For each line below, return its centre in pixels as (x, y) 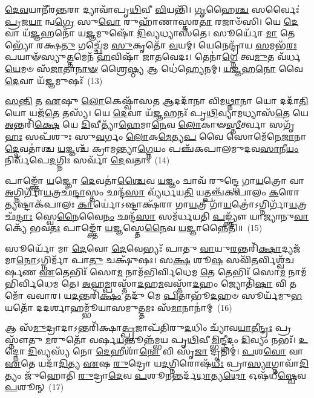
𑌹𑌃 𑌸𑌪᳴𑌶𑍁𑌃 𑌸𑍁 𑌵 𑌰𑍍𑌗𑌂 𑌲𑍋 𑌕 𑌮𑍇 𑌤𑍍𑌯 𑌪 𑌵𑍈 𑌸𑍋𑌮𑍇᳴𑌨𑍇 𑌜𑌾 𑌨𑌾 (156, 136)
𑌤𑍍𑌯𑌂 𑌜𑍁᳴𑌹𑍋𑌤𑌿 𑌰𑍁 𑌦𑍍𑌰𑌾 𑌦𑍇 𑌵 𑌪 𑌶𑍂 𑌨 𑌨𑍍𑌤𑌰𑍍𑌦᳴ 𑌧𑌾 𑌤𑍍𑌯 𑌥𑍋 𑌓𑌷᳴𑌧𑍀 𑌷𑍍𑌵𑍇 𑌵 (155, 375)
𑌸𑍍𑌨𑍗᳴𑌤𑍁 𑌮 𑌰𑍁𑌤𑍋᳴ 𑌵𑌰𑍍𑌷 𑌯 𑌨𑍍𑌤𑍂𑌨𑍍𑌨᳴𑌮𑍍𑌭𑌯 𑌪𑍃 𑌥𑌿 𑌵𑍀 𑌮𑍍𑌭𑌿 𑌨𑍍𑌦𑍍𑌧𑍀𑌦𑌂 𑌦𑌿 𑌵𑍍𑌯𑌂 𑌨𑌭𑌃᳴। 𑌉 (157, 339)
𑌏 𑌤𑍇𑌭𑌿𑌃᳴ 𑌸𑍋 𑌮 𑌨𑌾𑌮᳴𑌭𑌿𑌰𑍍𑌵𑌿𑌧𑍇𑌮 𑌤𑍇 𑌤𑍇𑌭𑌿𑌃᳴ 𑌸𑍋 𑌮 (162, 271)
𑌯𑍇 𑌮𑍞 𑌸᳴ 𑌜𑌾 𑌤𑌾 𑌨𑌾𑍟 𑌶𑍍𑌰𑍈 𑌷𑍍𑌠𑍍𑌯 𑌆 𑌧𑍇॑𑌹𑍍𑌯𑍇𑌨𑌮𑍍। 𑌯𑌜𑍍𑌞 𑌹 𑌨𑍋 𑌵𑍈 (154, 68)
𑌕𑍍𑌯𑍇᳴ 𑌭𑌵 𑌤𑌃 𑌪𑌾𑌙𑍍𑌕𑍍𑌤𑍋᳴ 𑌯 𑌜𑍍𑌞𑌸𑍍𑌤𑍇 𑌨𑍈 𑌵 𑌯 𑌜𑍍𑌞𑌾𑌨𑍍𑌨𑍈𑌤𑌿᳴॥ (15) (134, 228)
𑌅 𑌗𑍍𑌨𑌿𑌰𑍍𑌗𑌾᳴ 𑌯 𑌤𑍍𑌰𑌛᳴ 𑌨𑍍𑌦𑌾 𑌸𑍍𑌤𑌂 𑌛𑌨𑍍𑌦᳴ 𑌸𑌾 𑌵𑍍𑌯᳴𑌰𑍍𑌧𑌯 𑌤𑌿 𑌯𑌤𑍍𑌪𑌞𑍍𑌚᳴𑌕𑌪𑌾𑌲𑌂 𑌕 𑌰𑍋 (152, 192)
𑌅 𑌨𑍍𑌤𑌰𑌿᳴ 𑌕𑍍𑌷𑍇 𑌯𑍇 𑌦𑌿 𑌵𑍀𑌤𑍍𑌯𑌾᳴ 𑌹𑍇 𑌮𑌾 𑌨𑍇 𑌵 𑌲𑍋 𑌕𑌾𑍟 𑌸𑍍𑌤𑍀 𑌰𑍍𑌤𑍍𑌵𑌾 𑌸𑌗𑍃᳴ (150, 124)
